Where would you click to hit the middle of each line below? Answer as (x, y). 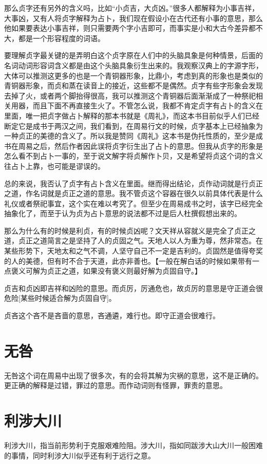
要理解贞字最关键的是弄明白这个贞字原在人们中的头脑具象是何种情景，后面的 (133, 55)
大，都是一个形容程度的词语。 (54, 38)
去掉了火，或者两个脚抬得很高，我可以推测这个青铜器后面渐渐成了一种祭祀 (130, 95)
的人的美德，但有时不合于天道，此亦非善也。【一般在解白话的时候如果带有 (128, 260)
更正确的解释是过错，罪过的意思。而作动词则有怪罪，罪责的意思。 (116, 385)
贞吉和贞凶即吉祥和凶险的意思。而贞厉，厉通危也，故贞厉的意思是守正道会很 (133, 288)
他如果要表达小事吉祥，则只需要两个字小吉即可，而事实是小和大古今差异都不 (133, 28)
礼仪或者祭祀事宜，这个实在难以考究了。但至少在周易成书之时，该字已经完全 (133, 203)
